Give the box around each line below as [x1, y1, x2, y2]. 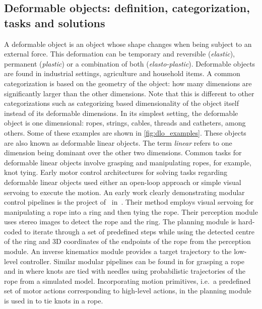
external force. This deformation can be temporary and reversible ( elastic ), [4, 48, 235, 59]
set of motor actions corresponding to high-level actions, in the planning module [4, 285, 251, 296]
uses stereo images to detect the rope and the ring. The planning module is [4, 216, 236, 227]
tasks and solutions [4, 15, 105, 30]
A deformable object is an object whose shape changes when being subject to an [4, 38, 252, 49]
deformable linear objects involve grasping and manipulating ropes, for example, [4, 157, 251, 167]
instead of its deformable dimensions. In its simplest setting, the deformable [4, 107, 238, 118]
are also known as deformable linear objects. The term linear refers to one [4, 137, 232, 148]
